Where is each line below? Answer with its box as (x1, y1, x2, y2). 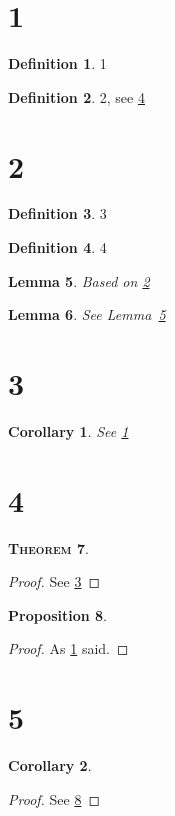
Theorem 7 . (8, 537, 89, 558)
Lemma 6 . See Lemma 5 (8, 304, 166, 325)
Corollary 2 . (8, 755, 92, 776)
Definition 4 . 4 (8, 237, 107, 258)
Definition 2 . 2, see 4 (8, 86, 145, 107)
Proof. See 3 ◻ (8, 571, 101, 592)
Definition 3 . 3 (8, 203, 107, 224)
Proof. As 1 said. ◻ (8, 638, 129, 659)
